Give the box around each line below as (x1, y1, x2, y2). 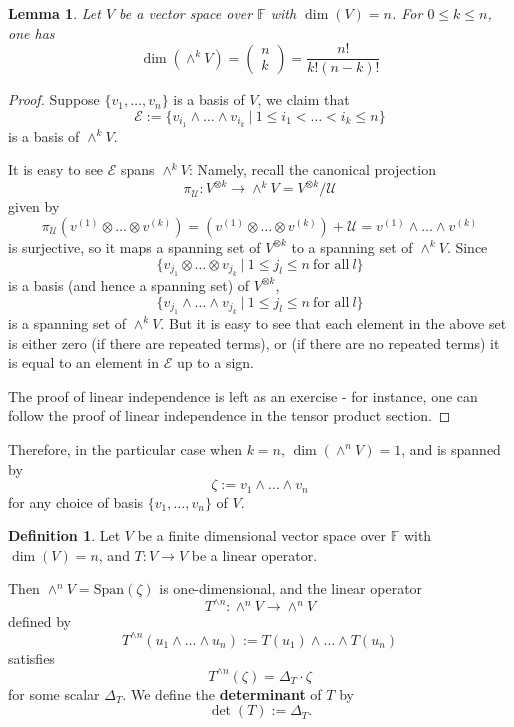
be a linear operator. (191, 544, 318, 565)
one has (8, 22, 55, 43)
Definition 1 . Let (8, 525, 121, 546)
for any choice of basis (8, 491, 144, 512)
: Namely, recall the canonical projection (188, 159, 436, 180)
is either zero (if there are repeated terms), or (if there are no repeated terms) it (8, 332, 500, 353)
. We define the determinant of (122, 683, 322, 704)
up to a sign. (176, 352, 254, 373)
